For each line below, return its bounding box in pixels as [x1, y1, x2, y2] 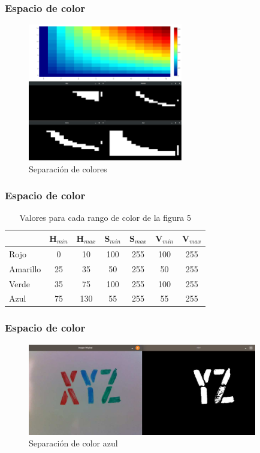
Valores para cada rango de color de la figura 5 [19, 211, 191, 224]
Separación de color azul [29, 437, 118, 449]
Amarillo [9, 262, 41, 275]
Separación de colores [29, 162, 107, 175]
